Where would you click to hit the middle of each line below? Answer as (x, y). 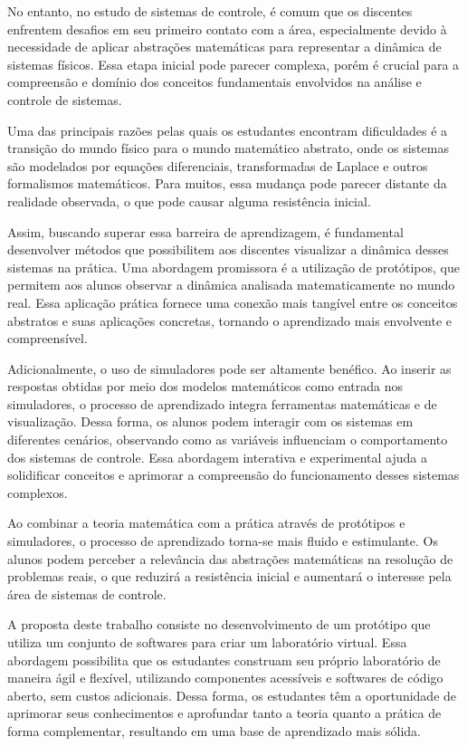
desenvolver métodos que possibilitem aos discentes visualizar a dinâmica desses (228, 249)
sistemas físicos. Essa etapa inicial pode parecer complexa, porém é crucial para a (233, 64)
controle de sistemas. (65, 99)
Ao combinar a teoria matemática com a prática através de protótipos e (206, 523)
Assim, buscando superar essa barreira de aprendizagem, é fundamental (205, 231)
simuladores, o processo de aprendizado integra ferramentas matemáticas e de (222, 403)
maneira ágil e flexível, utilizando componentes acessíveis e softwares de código (225, 678)
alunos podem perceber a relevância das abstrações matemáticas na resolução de (230, 558)
